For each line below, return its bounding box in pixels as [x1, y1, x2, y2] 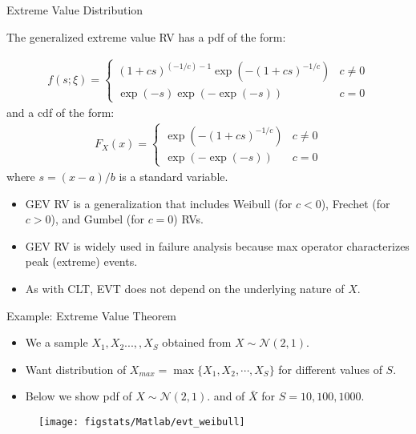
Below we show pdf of [25, 388, 132, 404]
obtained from [162, 334, 232, 351]
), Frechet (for [321, 195, 390, 211]
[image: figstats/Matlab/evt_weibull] [38, 416, 245, 428]
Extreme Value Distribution [6, 2, 143, 18]
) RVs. [173, 211, 204, 227]
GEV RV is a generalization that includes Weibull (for [25, 195, 293, 211]
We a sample [25, 334, 88, 351]
